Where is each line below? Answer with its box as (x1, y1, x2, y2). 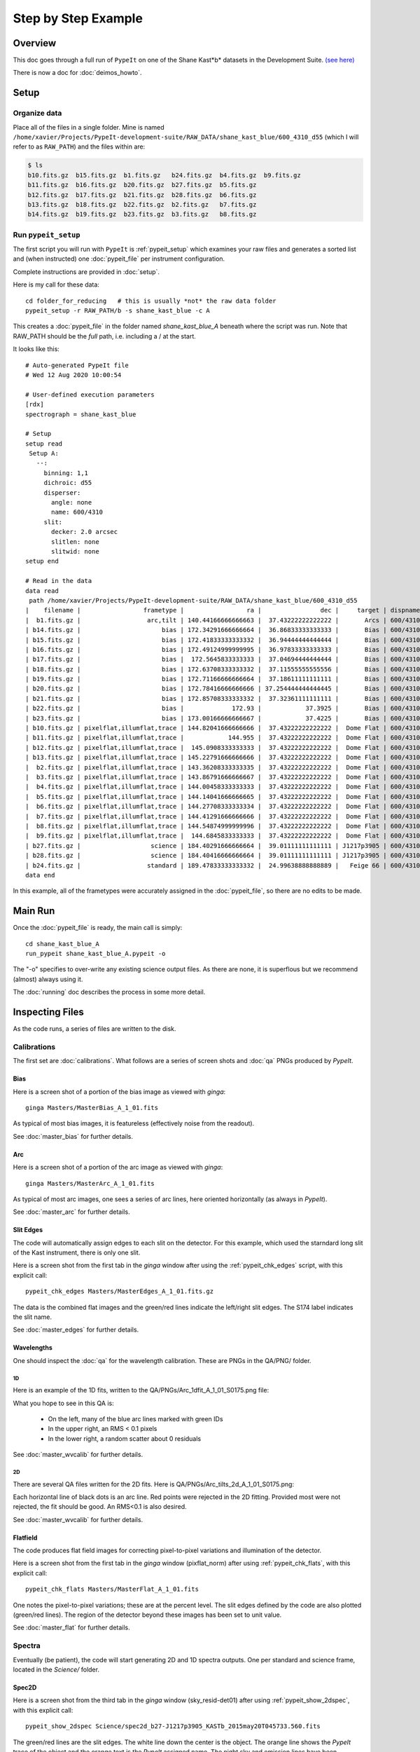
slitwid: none (51, 547, 99, 555)
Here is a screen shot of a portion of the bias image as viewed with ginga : (13, 1087, 226, 1096)
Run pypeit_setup (13, 230, 80, 240)
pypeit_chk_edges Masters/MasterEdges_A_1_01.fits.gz (25, 1287, 213, 1296)
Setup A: (29, 449, 59, 458)
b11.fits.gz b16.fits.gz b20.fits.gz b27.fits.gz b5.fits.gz (27, 181, 257, 189)
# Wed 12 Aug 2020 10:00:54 (25, 371, 122, 378)
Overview (13, 37, 57, 49)
